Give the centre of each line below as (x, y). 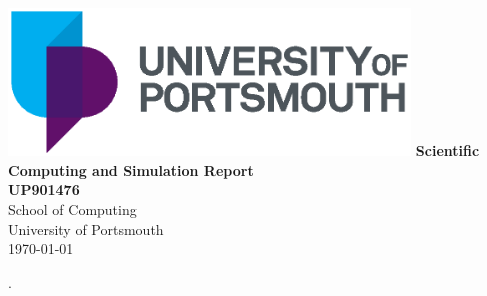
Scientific (447, 150)
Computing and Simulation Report (131, 169)
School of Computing (72, 208)
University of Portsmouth (86, 228)
